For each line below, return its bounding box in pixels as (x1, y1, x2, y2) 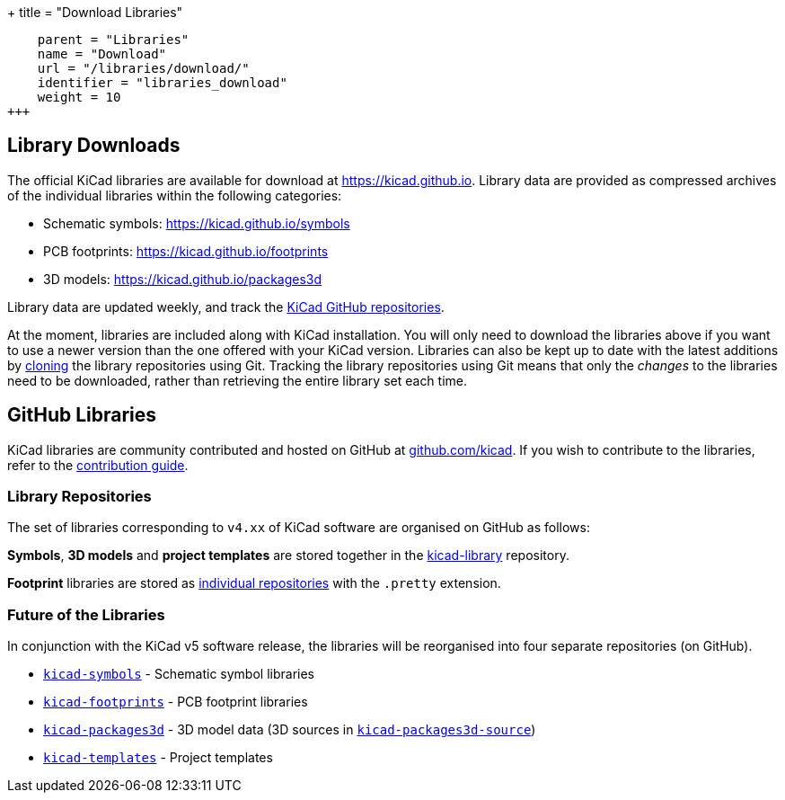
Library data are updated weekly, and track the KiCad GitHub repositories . (7, 298, 445, 315)
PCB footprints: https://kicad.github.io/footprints (43, 243, 329, 259)
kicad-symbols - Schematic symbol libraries (43, 666, 314, 682)
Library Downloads (7, 134, 181, 157)
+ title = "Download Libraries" (7, 4, 183, 20)
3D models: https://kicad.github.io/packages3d (43, 271, 322, 287)
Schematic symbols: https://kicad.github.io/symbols (43, 215, 350, 231)
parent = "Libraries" (37, 32, 190, 47)
